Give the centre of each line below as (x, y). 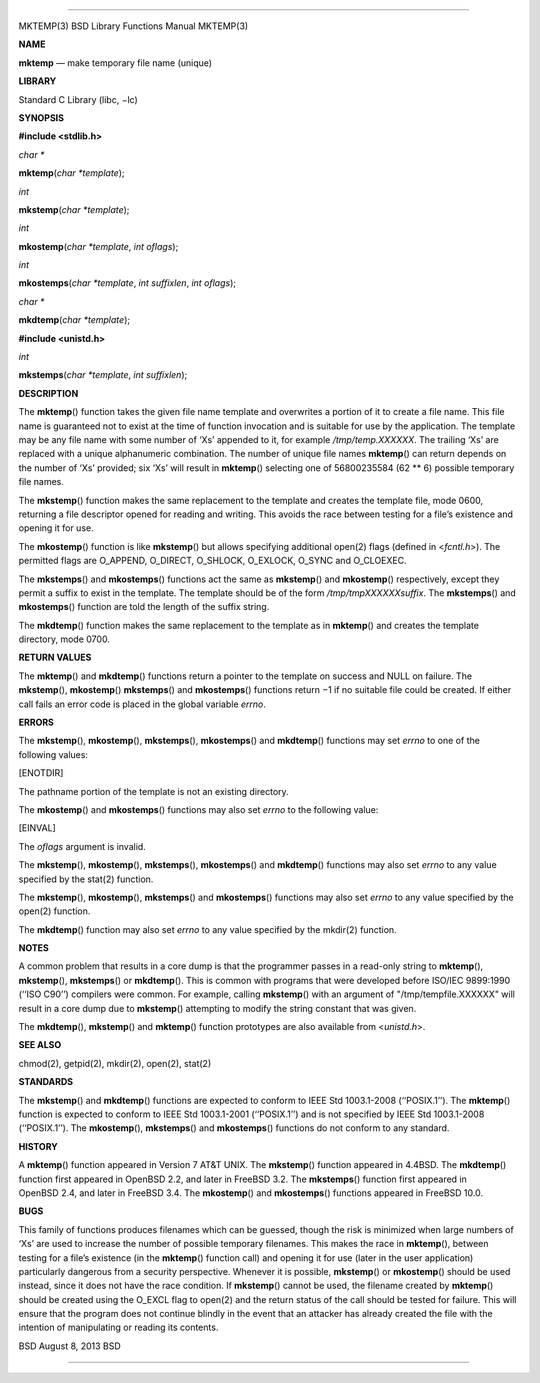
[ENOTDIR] (41, 773)
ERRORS (36, 722)
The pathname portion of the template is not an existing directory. (153, 791)
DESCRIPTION (48, 393)
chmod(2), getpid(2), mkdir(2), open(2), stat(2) (115, 1063)
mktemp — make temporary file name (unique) (115, 62)
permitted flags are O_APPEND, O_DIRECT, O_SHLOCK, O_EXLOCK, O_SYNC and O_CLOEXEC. (212, 561)
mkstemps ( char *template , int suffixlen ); (103, 375)
